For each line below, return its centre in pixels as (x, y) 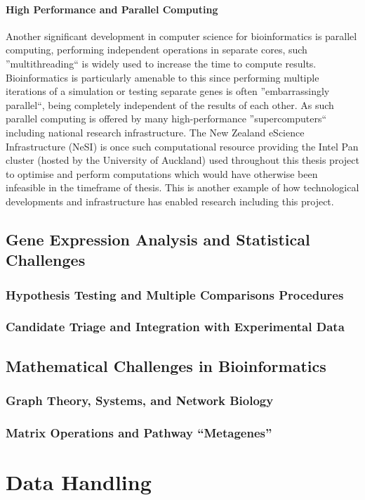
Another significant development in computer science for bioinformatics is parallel (181, 36)
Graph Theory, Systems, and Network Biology (140, 400)
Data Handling (79, 482)
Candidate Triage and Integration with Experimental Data (175, 327)
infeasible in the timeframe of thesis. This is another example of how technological (182, 187)
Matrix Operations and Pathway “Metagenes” (139, 432)
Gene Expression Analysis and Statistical (158, 239)
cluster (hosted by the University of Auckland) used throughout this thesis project (182, 160)
